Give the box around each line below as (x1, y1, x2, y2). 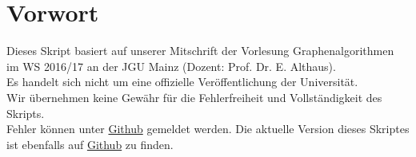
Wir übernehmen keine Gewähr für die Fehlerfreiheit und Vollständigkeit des (6, 88, 382, 105)
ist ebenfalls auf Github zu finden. (6, 135, 174, 152)
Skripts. (6, 104, 45, 121)
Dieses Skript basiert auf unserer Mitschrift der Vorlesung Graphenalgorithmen (6, 42, 394, 59)
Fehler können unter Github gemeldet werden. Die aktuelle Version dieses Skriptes (6, 120, 410, 137)
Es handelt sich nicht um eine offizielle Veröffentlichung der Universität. (6, 73, 358, 90)
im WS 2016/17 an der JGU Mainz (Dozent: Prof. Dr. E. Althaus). (6, 57, 336, 74)
